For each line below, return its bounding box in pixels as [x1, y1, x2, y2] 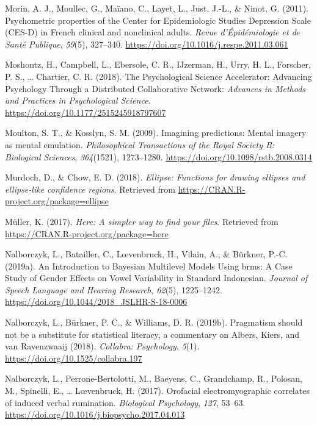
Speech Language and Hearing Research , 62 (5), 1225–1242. [5, 283, 222, 296]
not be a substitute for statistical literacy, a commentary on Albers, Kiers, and [5, 327, 300, 340]
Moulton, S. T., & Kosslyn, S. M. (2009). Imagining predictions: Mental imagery [5, 126, 307, 139]
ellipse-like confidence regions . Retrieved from [5, 182, 175, 195]
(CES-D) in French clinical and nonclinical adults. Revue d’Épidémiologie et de [5, 26, 301, 38]
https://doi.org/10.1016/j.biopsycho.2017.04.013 [5, 408, 185, 421]
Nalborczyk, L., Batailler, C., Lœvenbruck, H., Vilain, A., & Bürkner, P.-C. [5, 248, 288, 260]
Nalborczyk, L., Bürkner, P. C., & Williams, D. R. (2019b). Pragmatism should [5, 316, 303, 329]
